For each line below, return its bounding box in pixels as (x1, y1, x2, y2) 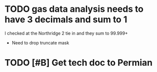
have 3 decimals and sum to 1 (4, 14, 127, 25)
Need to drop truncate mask (11, 39, 70, 45)
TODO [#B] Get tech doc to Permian (4, 57, 153, 69)
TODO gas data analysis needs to (4, 3, 144, 15)
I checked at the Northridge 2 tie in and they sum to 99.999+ (4, 30, 128, 36)
